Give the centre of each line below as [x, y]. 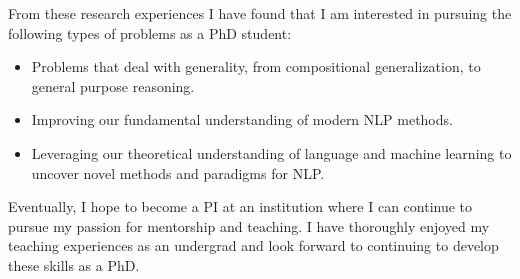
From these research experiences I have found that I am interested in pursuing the [260, 13]
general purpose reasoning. [113, 85]
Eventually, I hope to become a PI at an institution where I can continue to [240, 206]
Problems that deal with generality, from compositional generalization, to [256, 66]
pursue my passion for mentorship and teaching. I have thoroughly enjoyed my [249, 225]
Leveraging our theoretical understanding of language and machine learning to [271, 152]
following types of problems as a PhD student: [150, 32]
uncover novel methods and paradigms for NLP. [178, 172]
